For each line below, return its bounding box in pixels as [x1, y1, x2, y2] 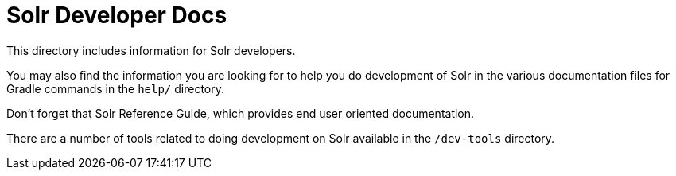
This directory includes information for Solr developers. [6, 43, 296, 57]
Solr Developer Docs [6, 2, 227, 29]
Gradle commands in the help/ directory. [6, 81, 225, 96]
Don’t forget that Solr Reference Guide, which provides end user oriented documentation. [6, 106, 475, 120]
